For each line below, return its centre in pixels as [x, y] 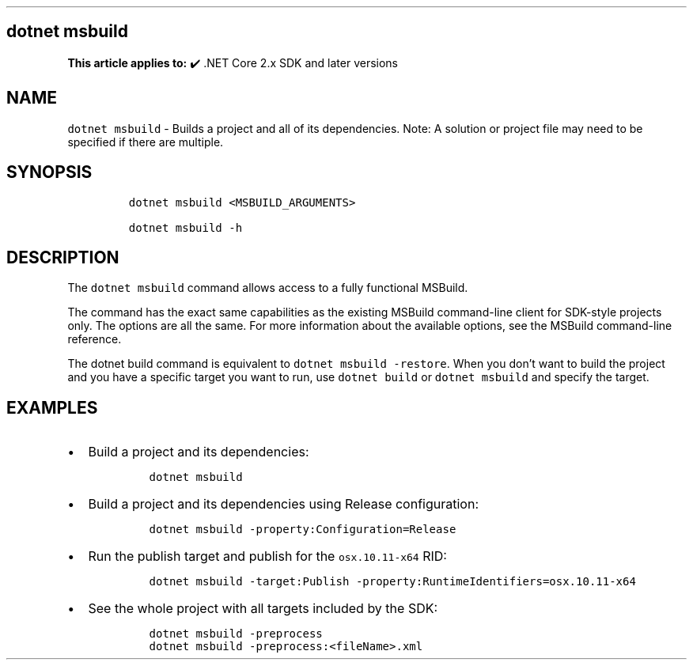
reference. [95, 339]
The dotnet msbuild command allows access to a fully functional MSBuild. [268, 288]
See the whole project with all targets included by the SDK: [263, 609]
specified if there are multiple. [146, 142]
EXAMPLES [52, 407]
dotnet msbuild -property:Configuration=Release [303, 530]
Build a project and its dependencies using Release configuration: [283, 504]
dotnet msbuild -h [186, 227]
